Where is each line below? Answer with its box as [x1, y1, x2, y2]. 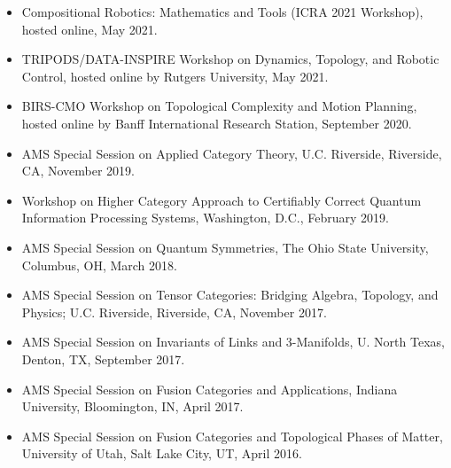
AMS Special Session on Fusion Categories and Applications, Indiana [21, 379, 398, 398]
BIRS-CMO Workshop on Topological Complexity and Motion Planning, [21, 97, 417, 115]
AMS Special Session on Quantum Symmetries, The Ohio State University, [21, 238, 429, 256]
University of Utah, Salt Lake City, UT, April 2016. [21, 444, 302, 463]
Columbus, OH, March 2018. [21, 255, 177, 274]
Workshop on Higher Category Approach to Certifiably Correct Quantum [21, 191, 422, 209]
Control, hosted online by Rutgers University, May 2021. [21, 66, 329, 85]
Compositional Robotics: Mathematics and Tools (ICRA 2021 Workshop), [21, 3, 424, 20]
